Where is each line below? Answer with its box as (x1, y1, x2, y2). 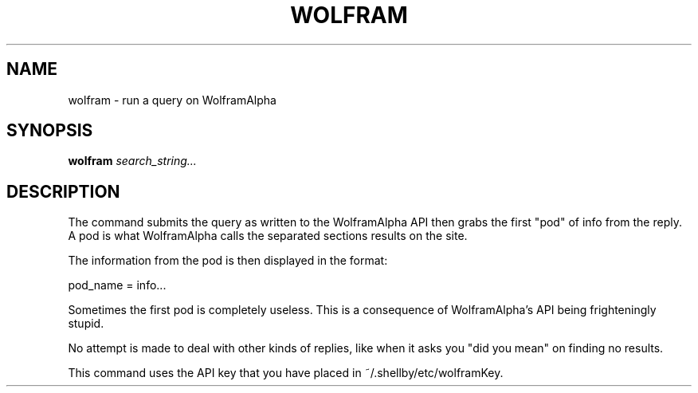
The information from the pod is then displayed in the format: (68, 253, 388, 268)
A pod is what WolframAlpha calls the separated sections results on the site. (68, 229, 468, 243)
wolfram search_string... (68, 154, 197, 168)
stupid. (68, 316, 104, 331)
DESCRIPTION (6, 181, 120, 202)
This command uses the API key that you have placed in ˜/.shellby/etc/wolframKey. (68, 366, 504, 380)
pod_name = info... (68, 278, 167, 293)
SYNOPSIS (6, 120, 93, 141)
